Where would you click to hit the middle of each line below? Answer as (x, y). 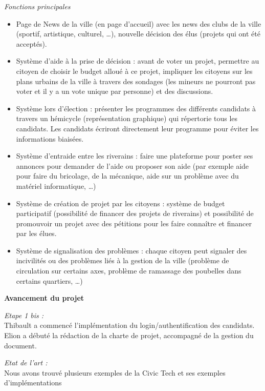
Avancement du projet (44, 298)
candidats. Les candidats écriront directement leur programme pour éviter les (137, 128)
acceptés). (31, 43)
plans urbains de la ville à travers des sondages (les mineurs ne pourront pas (136, 81)
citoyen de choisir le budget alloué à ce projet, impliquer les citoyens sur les (134, 71)
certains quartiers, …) (49, 280)
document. (20, 345)
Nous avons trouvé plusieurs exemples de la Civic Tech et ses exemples (115, 372)
